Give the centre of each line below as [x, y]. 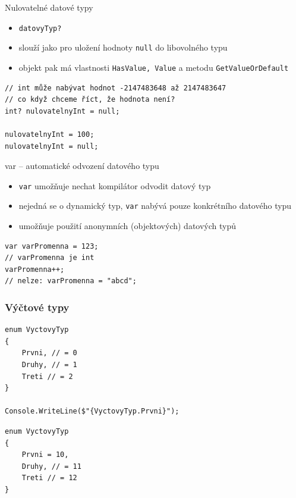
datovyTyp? [40, 28]
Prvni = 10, [45, 455]
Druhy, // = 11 [51, 466]
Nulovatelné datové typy [49, 7]
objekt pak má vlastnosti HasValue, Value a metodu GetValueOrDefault [154, 67]
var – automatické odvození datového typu [82, 166]
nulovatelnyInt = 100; [50, 134]
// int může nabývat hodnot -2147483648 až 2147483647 [116, 88]
